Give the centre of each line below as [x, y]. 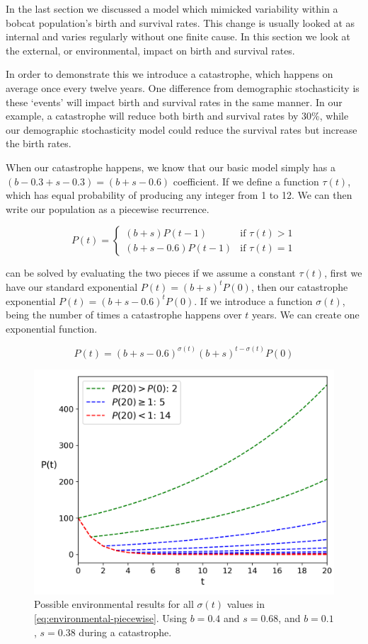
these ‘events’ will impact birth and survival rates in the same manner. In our [174, 102]
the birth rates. [39, 143]
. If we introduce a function [253, 300]
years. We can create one [306, 315]
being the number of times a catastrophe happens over [124, 315]
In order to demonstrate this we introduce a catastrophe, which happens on [169, 74]
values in [246, 604]
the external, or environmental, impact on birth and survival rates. [150, 50]
